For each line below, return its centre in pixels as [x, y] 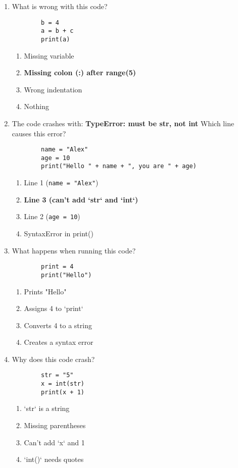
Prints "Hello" [45, 291]
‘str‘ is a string [47, 408]
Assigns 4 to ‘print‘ [54, 308]
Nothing [36, 106]
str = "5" [57, 375]
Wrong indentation [53, 89]
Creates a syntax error [59, 342]
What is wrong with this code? [60, 6]
